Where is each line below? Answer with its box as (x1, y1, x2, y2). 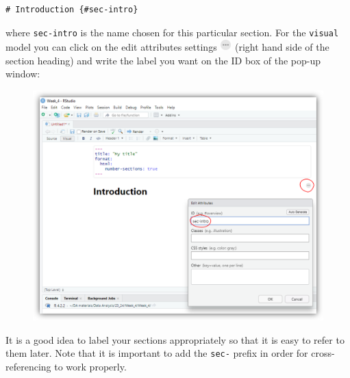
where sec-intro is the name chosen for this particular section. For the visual (5, 25, 339, 39)
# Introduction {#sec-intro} (5, 5, 138, 14)
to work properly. (54, 360, 127, 374)
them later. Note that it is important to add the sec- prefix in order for (5, 346, 308, 360)
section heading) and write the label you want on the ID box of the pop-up (5, 53, 321, 67)
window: (5, 66, 40, 81)
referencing (5, 360, 51, 374)
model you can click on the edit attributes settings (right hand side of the (5, 40, 329, 54)
